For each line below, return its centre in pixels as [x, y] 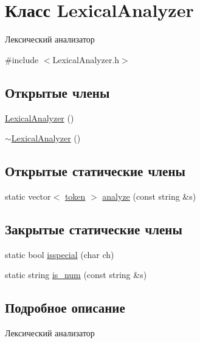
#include [22, 59]
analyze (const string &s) [149, 196]
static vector [28, 196]
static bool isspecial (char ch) [60, 254]
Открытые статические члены [95, 171]
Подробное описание [65, 307]
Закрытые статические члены [94, 229]
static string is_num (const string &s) [76, 275]
